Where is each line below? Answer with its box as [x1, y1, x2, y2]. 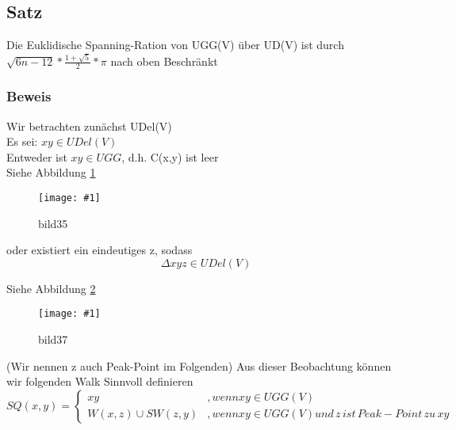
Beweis [6, 86, 52, 106]
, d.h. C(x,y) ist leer [121, 148, 219, 165]
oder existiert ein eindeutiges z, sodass [6, 242, 193, 258]
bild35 [38, 215, 68, 231]
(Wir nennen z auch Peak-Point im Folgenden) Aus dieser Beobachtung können [6, 357, 392, 374]
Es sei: [6, 133, 38, 150]
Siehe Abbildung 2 [6, 280, 96, 296]
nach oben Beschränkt [110, 52, 218, 69]
